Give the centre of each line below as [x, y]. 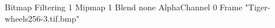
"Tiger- [258, 7]
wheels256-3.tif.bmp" [42, 18]
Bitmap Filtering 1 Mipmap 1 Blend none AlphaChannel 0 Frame [124, 7]
